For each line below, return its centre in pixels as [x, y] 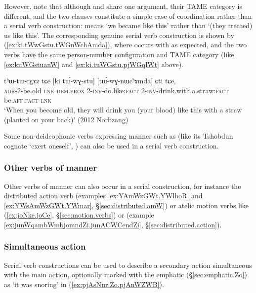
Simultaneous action [45, 246]
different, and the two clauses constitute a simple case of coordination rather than [128, 16]
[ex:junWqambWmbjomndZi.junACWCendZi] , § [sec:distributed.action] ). [113, 224]
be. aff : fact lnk [28, 100]
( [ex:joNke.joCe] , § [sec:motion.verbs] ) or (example [79, 215]
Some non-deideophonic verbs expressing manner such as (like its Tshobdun [119, 136]
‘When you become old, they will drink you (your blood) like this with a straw [123, 109]
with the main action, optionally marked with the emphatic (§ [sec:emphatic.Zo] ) [126, 275]
